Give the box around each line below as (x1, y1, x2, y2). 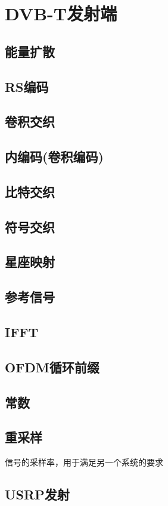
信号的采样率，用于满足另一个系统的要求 (5, 456, 163, 468)
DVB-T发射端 (5, 1, 117, 26)
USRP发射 (5, 485, 70, 504)
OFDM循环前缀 (5, 357, 99, 376)
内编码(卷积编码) (5, 147, 104, 166)
